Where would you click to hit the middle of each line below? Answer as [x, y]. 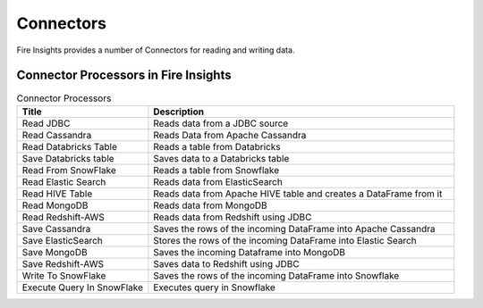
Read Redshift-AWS [63, 217]
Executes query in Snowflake [215, 287]
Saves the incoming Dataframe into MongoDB [250, 252]
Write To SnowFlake [64, 275]
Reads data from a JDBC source [221, 123]
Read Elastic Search [64, 181]
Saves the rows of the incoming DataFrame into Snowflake [276, 275]
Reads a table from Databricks [217, 146]
